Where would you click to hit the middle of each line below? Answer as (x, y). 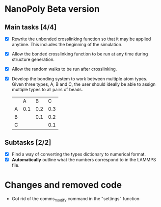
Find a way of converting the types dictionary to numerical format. (79, 154)
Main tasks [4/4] (31, 27)
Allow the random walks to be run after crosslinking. (64, 69)
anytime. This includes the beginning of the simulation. (67, 45)
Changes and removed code (63, 185)
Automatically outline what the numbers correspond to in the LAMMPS (84, 160)
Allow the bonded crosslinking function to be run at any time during (80, 54)
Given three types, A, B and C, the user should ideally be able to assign (83, 84)
